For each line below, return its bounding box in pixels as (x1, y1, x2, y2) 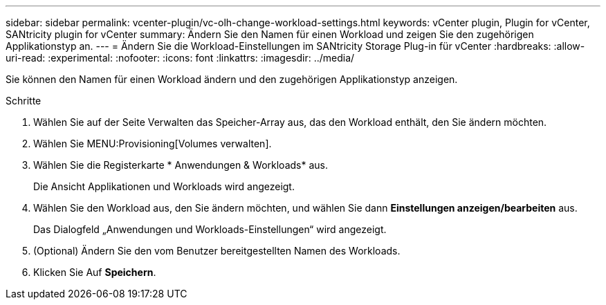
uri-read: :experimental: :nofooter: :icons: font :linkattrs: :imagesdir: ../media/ (6, 52, 355, 64)
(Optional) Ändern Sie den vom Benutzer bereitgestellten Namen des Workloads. (33, 245, 401, 257)
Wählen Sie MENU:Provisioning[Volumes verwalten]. (33, 138, 272, 149)
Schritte (6, 95, 42, 107)
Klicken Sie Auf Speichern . (33, 266, 156, 278)
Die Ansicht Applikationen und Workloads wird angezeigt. (33, 181, 295, 192)
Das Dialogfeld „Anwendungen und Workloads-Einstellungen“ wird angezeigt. (33, 223, 387, 235)
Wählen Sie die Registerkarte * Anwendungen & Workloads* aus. (33, 159, 328, 171)
